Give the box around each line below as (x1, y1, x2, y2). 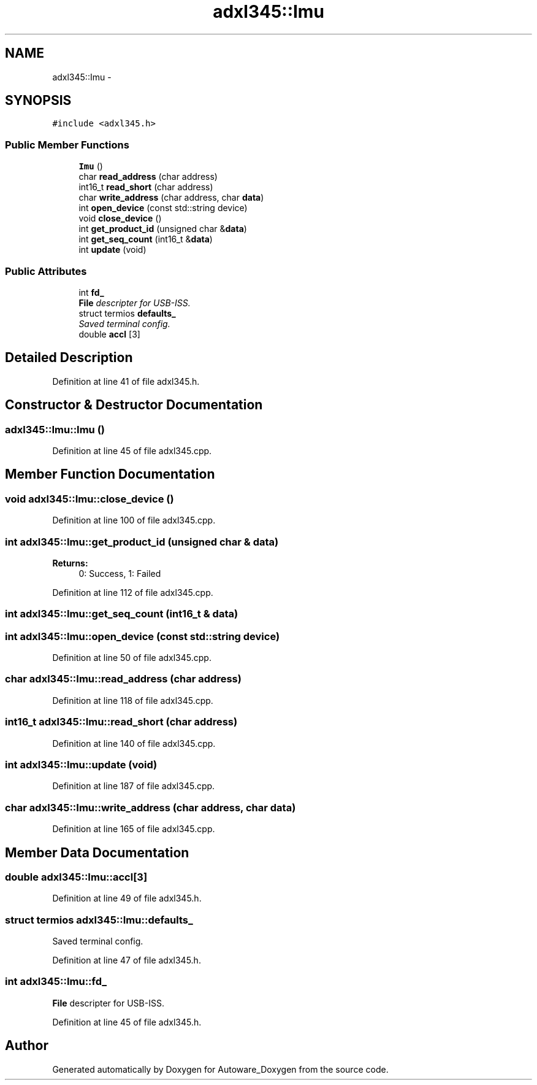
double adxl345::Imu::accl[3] (5, 870, 148, 883)
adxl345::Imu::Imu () (5, 423, 105, 436)
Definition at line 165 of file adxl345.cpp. (52, 824, 215, 835)
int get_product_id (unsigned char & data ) (78, 223, 247, 234)
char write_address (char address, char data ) (78, 192, 264, 203)
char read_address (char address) (78, 171, 218, 182)
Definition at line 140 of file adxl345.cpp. (52, 738, 216, 749)
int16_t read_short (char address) (78, 182, 213, 193)
